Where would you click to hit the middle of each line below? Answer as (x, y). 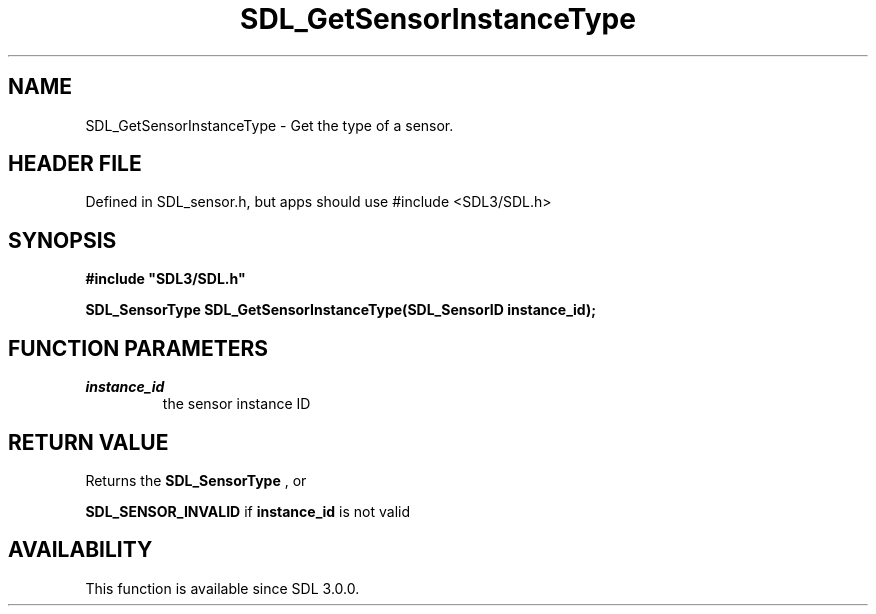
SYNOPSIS (62, 240)
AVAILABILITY (80, 550)
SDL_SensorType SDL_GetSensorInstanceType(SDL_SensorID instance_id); (340, 310)
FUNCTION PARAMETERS (138, 348)
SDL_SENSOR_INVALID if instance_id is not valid (248, 511)
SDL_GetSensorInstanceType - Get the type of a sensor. (269, 125)
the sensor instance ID (236, 404)
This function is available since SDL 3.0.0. (222, 588)
